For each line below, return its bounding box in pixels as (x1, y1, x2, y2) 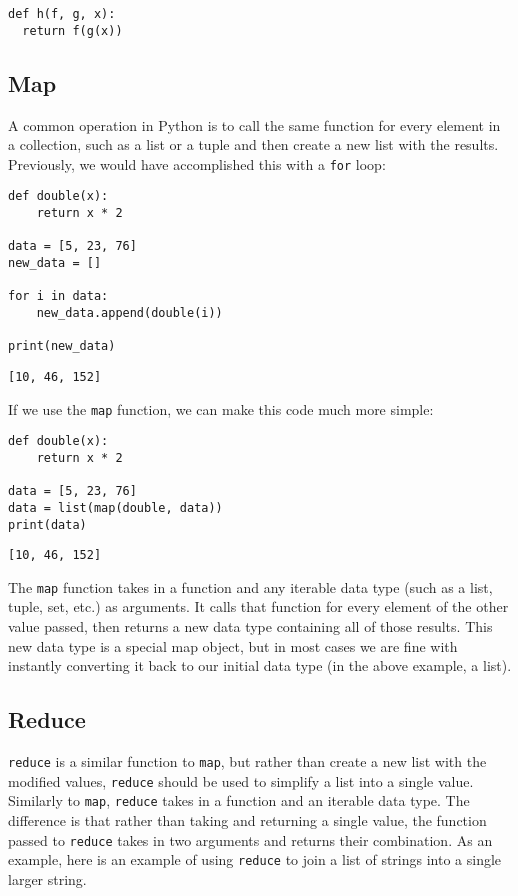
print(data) (8, 517, 87, 532)
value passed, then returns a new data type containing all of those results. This (8, 616, 493, 637)
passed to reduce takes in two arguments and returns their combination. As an (8, 829, 493, 850)
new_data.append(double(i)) (36, 305, 223, 320)
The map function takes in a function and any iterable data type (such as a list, (8, 576, 493, 597)
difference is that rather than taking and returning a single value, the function (8, 810, 487, 831)
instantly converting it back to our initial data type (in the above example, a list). (8, 655, 512, 676)
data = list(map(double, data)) (8, 500, 223, 515)
